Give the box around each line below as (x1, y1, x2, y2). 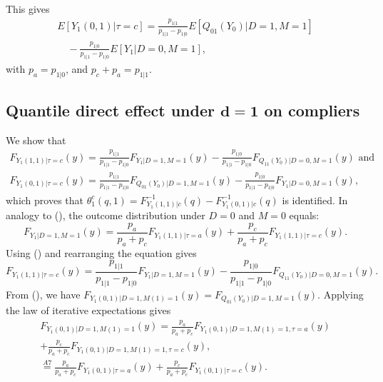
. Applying (317, 286, 364, 301)
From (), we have (6, 286, 81, 301)
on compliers (264, 99, 360, 121)
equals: (289, 208, 320, 223)
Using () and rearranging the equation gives (6, 245, 197, 260)
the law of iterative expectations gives (6, 303, 171, 318)
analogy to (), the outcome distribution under (6, 208, 205, 223)
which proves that (6, 192, 84, 207)
